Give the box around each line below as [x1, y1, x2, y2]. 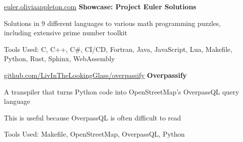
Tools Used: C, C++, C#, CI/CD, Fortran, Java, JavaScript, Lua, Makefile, [4, 44, 233, 54]
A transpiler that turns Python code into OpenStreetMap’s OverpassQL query [4, 86, 239, 96]
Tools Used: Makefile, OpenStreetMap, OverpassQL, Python [4, 129, 185, 139]
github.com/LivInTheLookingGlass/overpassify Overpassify [4, 70, 187, 80]
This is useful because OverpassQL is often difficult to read [4, 112, 181, 122]
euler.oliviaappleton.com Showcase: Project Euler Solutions [4, 1, 197, 11]
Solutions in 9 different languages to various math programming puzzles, [4, 18, 221, 28]
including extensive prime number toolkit [4, 27, 128, 38]
